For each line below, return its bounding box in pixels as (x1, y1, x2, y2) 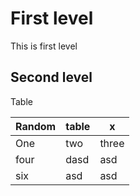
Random (15, 119, 57, 133)
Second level (10, 69, 93, 86)
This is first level (10, 40, 78, 52)
